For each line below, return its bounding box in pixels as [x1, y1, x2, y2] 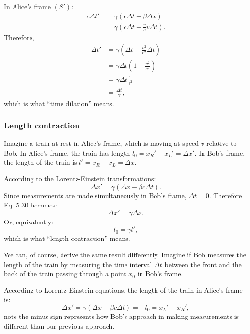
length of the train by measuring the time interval [4, 259, 152, 269]
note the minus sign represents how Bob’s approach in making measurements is [4, 311, 239, 321]
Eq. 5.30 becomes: [4, 200, 57, 210]
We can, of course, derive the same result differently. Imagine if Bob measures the [4, 249, 247, 259]
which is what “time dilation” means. [4, 98, 114, 109]
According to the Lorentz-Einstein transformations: [4, 173, 156, 183]
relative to [206, 138, 237, 148]
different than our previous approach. [4, 320, 115, 331]
